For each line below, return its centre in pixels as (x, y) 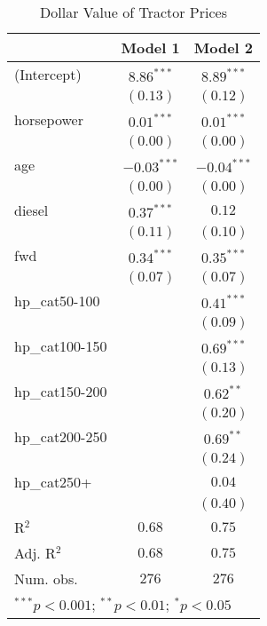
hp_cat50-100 (57, 301)
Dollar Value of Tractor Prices (133, 12)
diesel (31, 210)
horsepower (49, 119)
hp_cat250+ (53, 482)
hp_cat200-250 (61, 436)
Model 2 (224, 48)
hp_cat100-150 (61, 346)
